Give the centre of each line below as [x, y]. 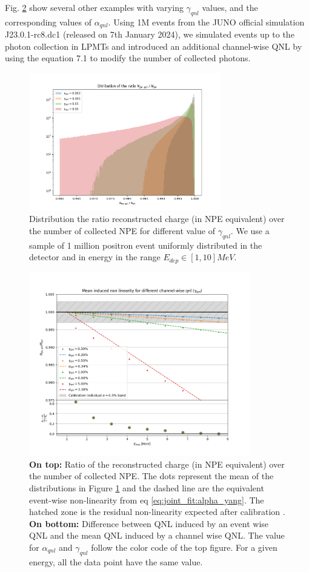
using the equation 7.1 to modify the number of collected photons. [128, 58]
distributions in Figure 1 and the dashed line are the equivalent [147, 487]
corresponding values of [48, 22]
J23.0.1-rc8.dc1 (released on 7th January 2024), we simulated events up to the [150, 34]
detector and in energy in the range [95, 257]
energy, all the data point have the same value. [116, 561]
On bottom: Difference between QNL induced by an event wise [149, 523]
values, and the [230, 7]
